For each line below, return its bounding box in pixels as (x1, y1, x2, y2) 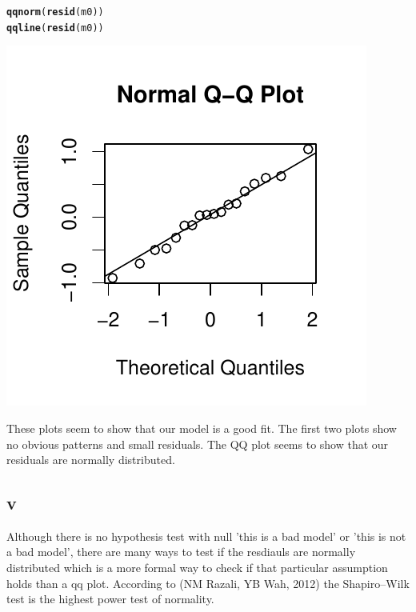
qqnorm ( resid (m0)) (6, 6, 104, 18)
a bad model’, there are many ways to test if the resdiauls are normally (6, 543, 356, 560)
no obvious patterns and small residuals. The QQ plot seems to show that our (6, 435, 389, 452)
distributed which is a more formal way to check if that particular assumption (6, 559, 388, 576)
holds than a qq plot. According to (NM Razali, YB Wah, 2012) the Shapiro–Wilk (6, 574, 410, 591)
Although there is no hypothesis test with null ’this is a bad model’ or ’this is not (6, 527, 406, 544)
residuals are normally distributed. (6, 451, 175, 468)
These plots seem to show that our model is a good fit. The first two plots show (6, 419, 397, 436)
